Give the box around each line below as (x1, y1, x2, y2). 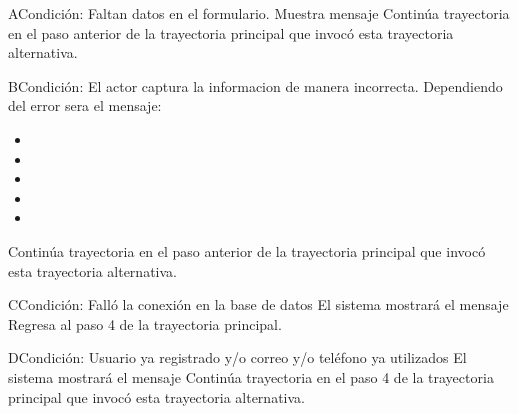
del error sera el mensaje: (8, 95, 162, 116)
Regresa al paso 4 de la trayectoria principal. (8, 313, 282, 334)
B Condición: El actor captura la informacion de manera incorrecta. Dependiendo (8, 75, 503, 96)
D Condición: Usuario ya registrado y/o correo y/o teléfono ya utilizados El (8, 347, 467, 368)
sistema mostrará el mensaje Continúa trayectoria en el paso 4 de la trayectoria (8, 366, 494, 387)
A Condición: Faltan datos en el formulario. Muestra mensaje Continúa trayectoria (8, 3, 510, 23)
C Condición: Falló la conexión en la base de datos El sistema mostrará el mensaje (8, 294, 509, 315)
